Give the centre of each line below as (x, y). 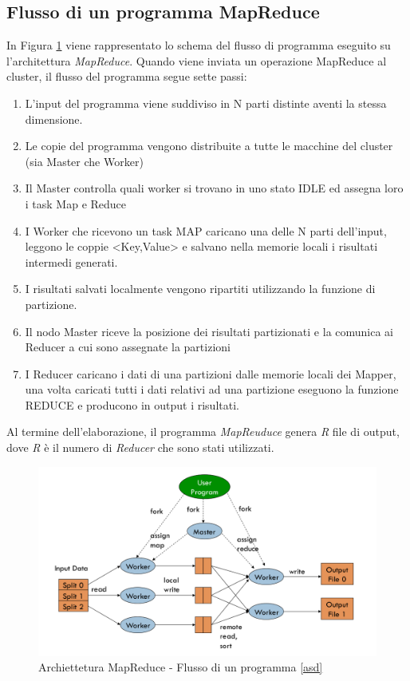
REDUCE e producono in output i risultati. (132, 404)
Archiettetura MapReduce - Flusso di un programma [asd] (181, 667)
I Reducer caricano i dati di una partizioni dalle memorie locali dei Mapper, (211, 373)
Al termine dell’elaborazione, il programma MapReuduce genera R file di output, (203, 432)
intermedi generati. (71, 261)
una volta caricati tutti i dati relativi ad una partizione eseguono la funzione (212, 389)
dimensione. (54, 119)
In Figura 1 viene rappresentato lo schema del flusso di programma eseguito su (199, 45)
